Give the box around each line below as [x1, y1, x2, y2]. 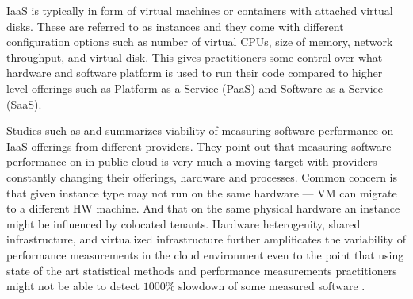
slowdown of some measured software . [178, 278, 365, 294]
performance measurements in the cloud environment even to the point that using [6, 246, 404, 263]
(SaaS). [6, 95, 42, 112]
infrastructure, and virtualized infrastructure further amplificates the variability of [6, 231, 406, 247]
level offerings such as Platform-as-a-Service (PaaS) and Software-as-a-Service [6, 79, 383, 96]
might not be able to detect [6, 278, 140, 294]
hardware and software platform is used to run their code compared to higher [6, 64, 383, 81]
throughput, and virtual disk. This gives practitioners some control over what [6, 48, 383, 65]
